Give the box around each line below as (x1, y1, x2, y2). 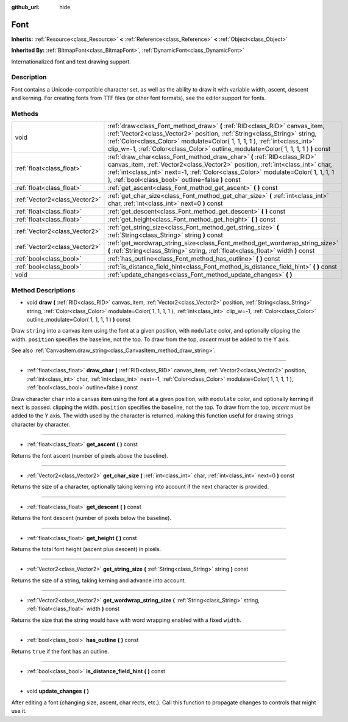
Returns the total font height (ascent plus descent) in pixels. (11, 545, 162, 552)
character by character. (11, 421, 70, 428)
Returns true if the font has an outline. (11, 648, 110, 655)
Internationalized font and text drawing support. (11, 58, 131, 65)
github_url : (11, 4, 40, 10)
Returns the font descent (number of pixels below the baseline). (11, 514, 172, 522)
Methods (11, 109, 39, 118)
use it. (11, 707, 27, 715)
